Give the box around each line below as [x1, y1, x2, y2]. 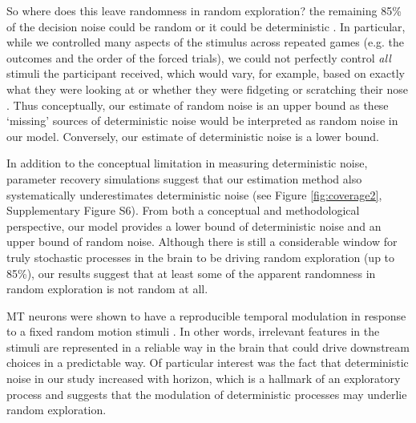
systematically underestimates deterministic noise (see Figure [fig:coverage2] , [6, 186, 382, 203]
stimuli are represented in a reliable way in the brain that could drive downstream [6, 338, 410, 355]
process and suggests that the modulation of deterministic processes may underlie [6, 385, 407, 402]
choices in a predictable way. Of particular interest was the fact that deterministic [6, 354, 409, 371]
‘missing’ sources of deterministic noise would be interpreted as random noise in [6, 112, 398, 129]
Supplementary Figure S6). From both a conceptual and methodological [6, 202, 360, 219]
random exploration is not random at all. [6, 280, 208, 297]
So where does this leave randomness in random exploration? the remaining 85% [6, 2, 402, 18]
